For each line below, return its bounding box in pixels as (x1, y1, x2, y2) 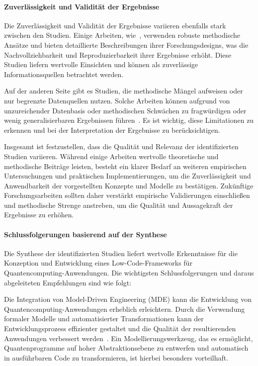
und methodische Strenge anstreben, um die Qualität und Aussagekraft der (4, 199, 233, 210)
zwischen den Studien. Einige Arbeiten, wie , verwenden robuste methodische (4, 30, 241, 40)
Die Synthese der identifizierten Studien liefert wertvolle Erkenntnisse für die (4, 248, 238, 258)
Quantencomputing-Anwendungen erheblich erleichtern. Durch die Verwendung (4, 303, 245, 314)
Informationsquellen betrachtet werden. (4, 69, 124, 79)
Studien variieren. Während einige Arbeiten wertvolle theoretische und (4, 151, 219, 161)
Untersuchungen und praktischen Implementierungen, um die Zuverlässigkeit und (4, 171, 251, 181)
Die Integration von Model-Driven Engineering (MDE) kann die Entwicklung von (4, 294, 252, 304)
